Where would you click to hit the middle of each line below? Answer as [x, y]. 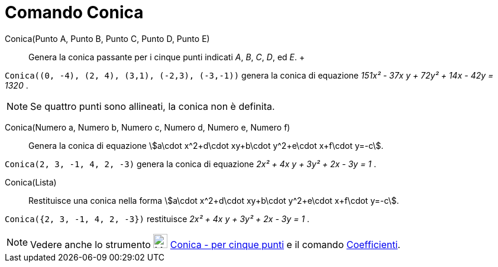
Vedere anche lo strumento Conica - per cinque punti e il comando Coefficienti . [215, 244]
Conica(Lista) [31, 182]
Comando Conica [74, 12]
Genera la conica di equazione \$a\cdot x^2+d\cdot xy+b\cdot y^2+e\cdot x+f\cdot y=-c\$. [206, 145]
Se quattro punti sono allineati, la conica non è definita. [153, 106]
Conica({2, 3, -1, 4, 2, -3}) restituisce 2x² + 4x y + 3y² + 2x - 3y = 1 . [157, 219]
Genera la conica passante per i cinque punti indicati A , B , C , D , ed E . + [167, 57]
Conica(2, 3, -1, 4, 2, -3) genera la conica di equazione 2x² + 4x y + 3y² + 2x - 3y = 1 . [191, 164]
